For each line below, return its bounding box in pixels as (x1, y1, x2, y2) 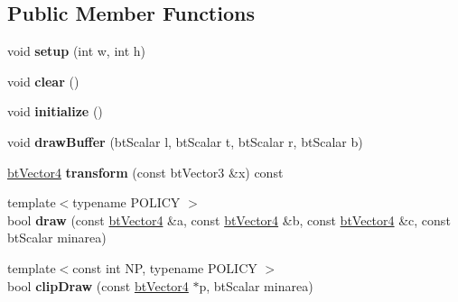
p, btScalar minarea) (199, 276, 313, 295)
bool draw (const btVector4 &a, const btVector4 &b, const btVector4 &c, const (7, 210, 451, 229)
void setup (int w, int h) (7, 41, 146, 60)
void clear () (7, 71, 79, 90)
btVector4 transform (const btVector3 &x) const (7, 162, 284, 181)
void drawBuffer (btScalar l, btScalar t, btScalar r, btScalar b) (7, 132, 363, 151)
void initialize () (7, 102, 103, 121)
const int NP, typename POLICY (72, 258, 257, 277)
